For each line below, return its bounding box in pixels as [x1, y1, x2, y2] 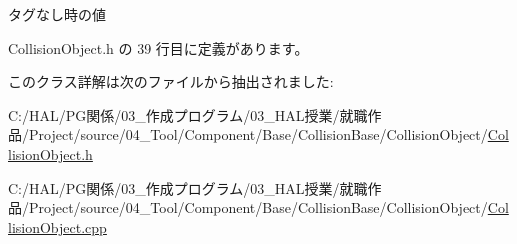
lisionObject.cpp [8, 216, 107, 237]
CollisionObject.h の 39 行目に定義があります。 [8, 37, 309, 58]
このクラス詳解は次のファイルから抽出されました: [8, 71, 334, 92]
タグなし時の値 [8, 4, 106, 24]
